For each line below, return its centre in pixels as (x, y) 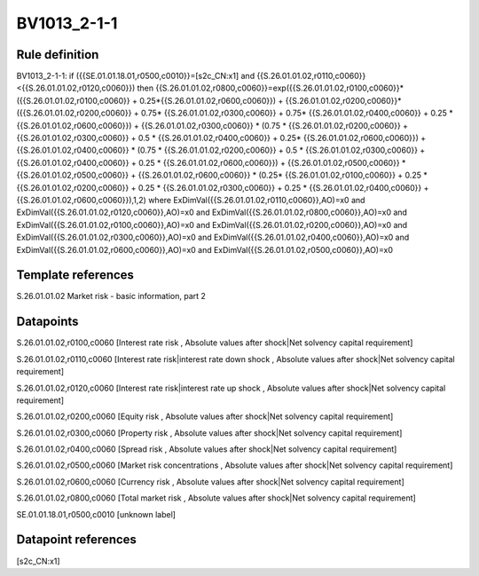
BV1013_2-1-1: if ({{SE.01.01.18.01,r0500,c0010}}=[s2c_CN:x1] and (136, 76)
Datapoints (47, 322)
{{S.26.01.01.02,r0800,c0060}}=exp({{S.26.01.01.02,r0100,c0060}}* (279, 88)
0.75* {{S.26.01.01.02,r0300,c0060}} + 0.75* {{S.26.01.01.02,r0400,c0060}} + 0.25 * (297, 113)
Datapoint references (77, 540)
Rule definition (58, 55)
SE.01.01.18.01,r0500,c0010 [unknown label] (96, 514)
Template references (75, 275)
